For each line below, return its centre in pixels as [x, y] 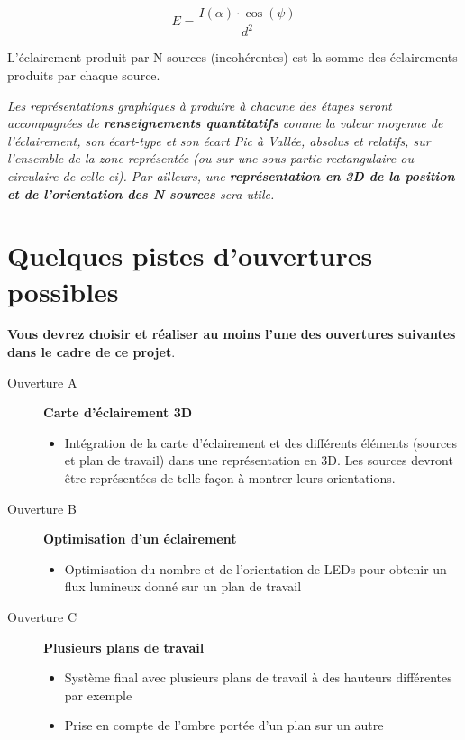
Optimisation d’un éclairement [140, 539]
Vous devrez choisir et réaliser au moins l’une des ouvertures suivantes [232, 334]
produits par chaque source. [84, 75]
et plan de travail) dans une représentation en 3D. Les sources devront [259, 460]
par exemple [98, 694]
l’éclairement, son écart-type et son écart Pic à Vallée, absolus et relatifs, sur [219, 140]
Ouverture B [42, 508]
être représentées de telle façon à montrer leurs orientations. [230, 478]
